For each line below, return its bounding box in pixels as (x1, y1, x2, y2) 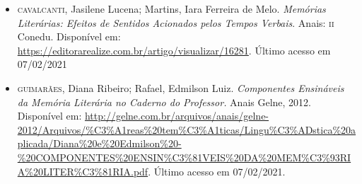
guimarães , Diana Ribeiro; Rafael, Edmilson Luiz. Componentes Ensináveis (17, 80, 344, 95)
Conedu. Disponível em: (17, 29, 121, 44)
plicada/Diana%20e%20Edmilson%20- (17, 136, 182, 151)
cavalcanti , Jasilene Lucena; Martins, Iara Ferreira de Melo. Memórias (17, 1, 326, 16)
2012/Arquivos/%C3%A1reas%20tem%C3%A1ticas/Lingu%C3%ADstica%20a (17, 122, 356, 137)
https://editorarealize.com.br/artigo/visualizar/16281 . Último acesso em (17, 42, 331, 57)
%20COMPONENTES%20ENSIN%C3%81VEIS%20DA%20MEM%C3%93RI (17, 149, 351, 164)
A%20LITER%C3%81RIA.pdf (17, 163, 148, 178)
